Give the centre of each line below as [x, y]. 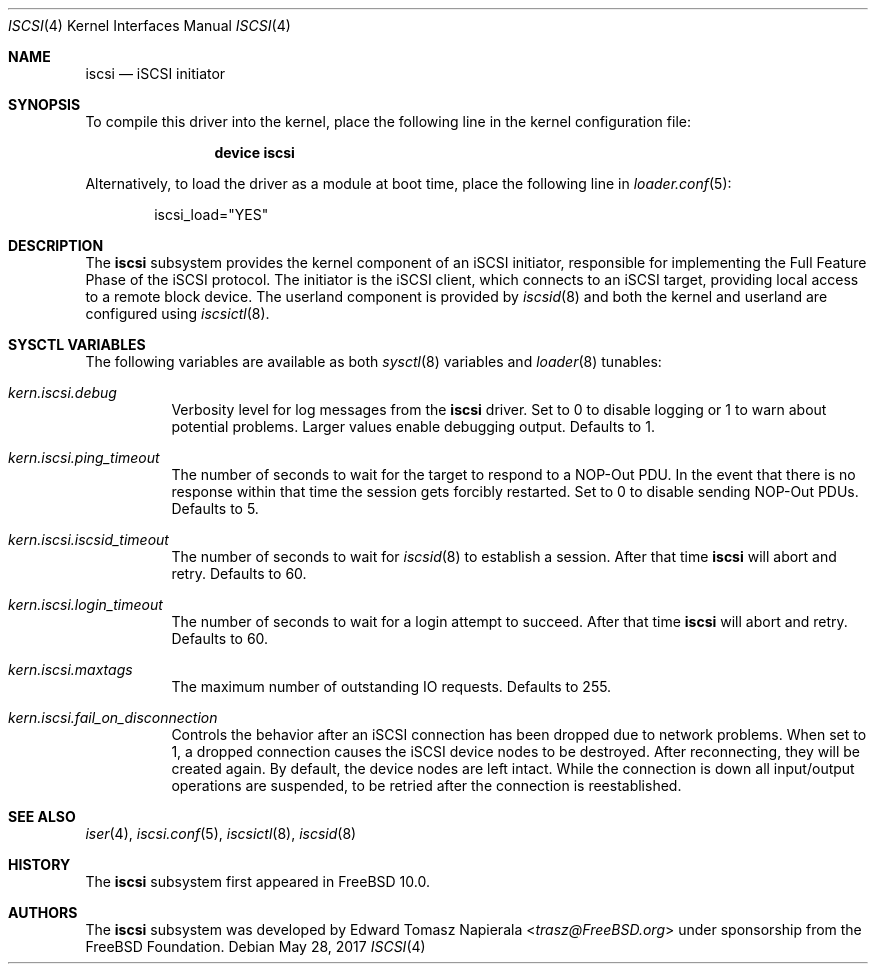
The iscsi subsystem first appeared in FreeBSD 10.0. [257, 881]
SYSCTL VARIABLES [77, 344]
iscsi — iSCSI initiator [155, 73]
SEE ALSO [42, 816]
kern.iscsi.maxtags [70, 669]
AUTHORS [43, 912]
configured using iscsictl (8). [177, 313]
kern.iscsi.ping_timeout [84, 457]
